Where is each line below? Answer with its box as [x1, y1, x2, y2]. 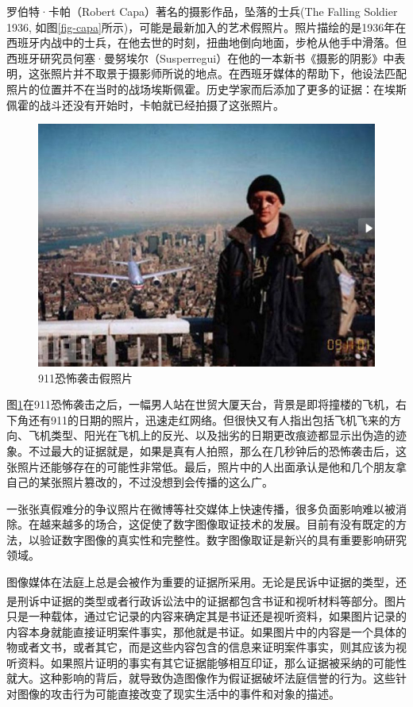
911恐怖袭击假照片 [38, 369, 133, 386]
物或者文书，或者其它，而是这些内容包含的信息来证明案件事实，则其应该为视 [6, 639, 407, 655]
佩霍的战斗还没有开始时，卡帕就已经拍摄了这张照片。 [6, 96, 284, 113]
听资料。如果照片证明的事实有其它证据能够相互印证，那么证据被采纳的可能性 [6, 654, 407, 670]
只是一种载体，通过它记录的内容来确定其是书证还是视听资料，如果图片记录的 [6, 607, 407, 624]
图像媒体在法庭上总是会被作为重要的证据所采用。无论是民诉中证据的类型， [6, 574, 396, 590]
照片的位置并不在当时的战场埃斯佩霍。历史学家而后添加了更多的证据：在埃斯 [6, 80, 407, 97]
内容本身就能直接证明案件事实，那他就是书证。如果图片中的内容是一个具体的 [6, 623, 407, 640]
